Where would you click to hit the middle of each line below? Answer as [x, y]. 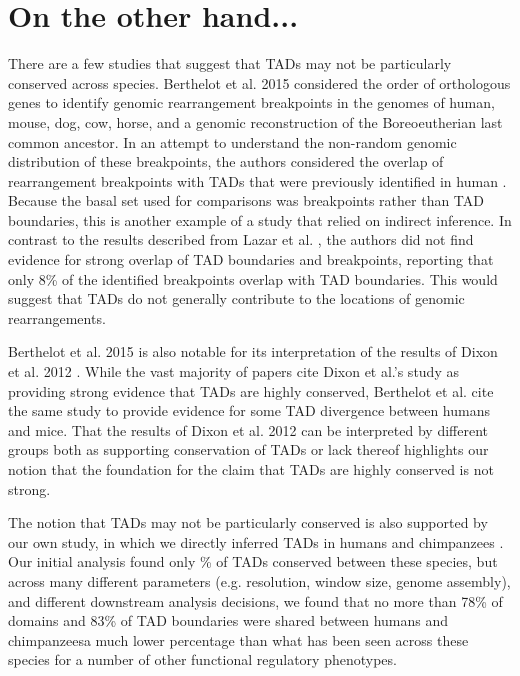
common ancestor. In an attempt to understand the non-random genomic [232, 141]
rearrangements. [57, 317]
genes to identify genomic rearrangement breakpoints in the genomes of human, [251, 102]
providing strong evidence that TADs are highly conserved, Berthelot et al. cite [251, 390]
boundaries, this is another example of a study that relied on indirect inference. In [260, 219]
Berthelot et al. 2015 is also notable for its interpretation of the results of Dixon [253, 351]
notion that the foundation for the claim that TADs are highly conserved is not [251, 469]
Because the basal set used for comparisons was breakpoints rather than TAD [246, 200]
